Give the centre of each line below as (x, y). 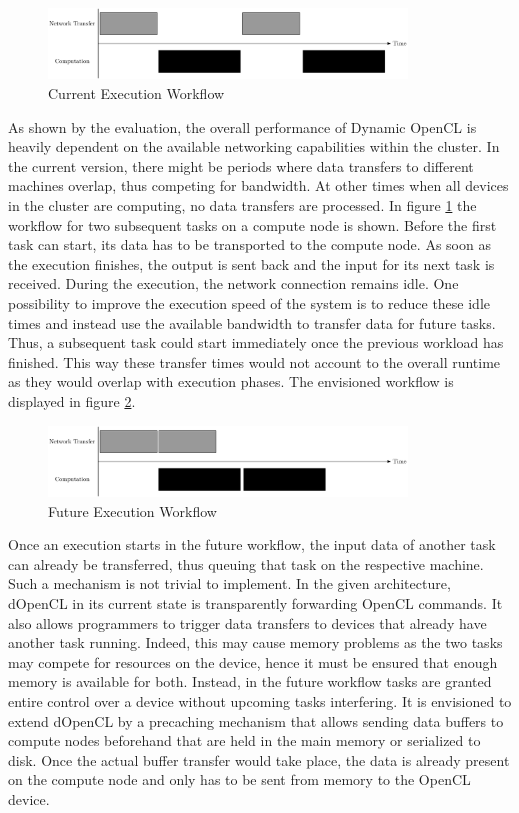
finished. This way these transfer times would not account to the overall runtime (254, 361)
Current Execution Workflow (136, 93)
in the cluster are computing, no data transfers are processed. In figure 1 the (242, 205)
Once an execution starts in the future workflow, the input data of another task (252, 544)
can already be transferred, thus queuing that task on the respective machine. (246, 563)
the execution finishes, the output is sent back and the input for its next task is (251, 263)
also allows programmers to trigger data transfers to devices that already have (247, 622)
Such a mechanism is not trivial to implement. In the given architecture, (229, 583)
